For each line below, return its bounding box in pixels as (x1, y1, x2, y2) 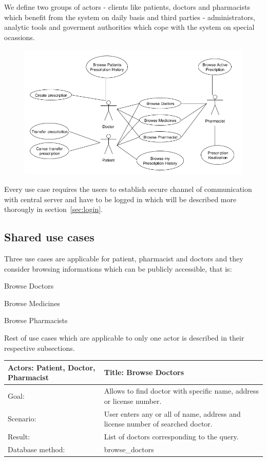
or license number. (104, 395, 162, 406)
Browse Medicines (4, 297, 60, 308)
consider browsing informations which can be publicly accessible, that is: (4, 263, 232, 274)
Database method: (8, 444, 65, 454)
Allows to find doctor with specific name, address (104, 385, 259, 396)
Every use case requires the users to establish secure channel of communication (4, 183, 252, 194)
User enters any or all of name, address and (104, 408, 241, 419)
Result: (8, 431, 30, 441)
